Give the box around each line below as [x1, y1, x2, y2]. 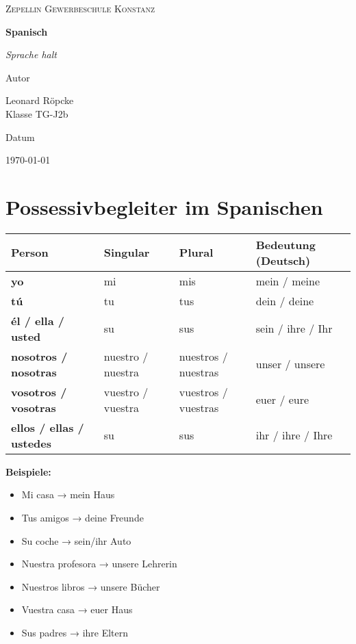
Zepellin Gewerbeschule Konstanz [5, 1, 155, 15]
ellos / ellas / [11, 419, 84, 435]
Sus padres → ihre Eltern [21, 626, 129, 640]
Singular [103, 244, 150, 261]
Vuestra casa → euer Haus [21, 602, 133, 617]
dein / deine [255, 292, 314, 309]
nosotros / [11, 348, 68, 364]
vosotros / [11, 383, 67, 400]
